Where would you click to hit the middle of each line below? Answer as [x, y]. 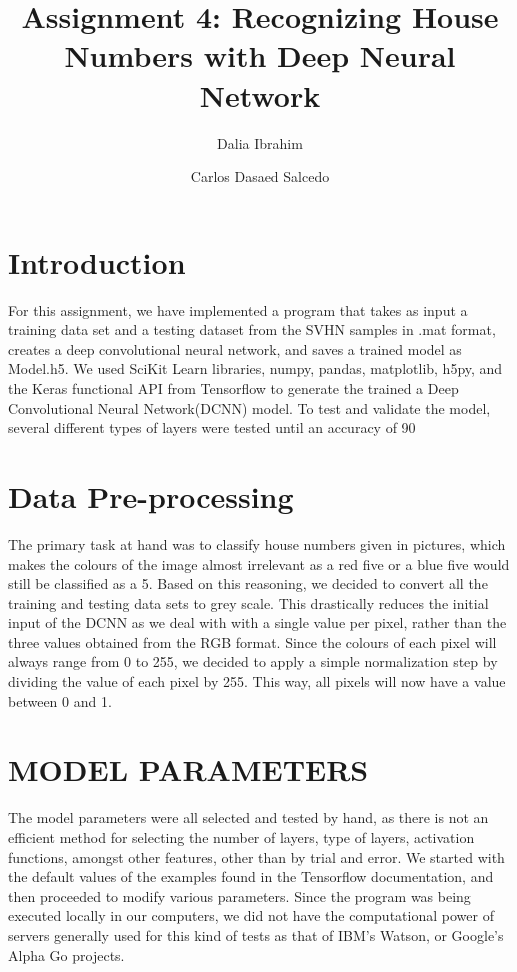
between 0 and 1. [60, 700]
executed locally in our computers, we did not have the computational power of [251, 915]
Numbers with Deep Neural [260, 55]
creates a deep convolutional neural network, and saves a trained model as [235, 348]
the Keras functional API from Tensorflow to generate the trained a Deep [233, 388]
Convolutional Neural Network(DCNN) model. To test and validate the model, [249, 407]
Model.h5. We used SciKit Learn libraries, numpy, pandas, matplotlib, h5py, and [255, 368]
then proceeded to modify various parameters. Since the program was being [239, 895]
